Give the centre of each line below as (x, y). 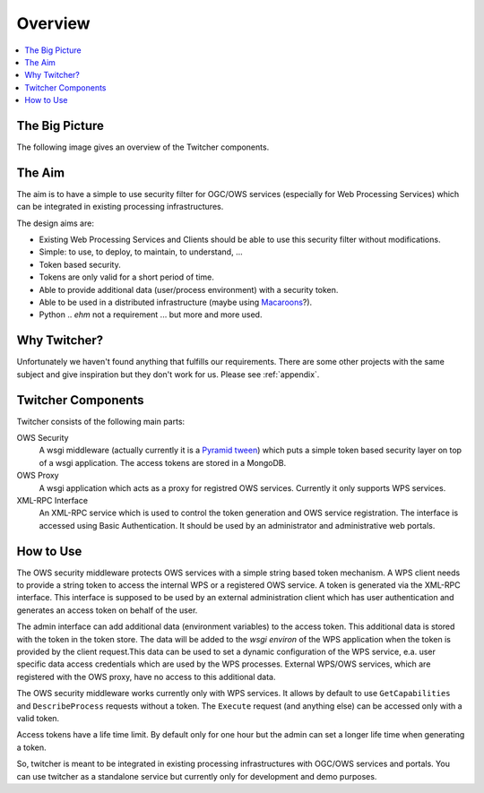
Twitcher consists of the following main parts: (101, 421)
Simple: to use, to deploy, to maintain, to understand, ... (141, 252)
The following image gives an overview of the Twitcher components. (143, 147)
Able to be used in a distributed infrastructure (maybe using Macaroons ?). (176, 302)
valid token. (38, 718)
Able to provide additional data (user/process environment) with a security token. (189, 289)
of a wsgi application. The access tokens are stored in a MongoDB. (163, 462)
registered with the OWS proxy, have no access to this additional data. (146, 677)
